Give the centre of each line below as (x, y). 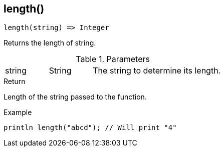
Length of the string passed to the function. (75, 97)
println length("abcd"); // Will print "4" (90, 128)
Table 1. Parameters (113, 59)
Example (18, 112)
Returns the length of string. (50, 43)
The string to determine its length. (157, 71)
